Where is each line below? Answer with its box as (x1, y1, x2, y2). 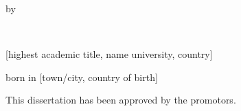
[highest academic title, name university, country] (5, 47, 213, 61)
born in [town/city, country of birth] (5, 69, 158, 84)
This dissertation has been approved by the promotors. (5, 93, 236, 107)
